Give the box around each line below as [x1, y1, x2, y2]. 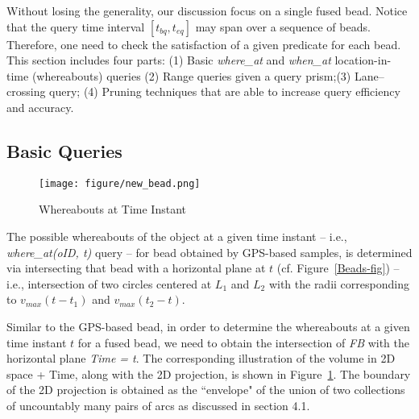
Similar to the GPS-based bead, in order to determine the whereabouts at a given [6, 317, 410, 334]
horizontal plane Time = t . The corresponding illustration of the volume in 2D [6, 350, 396, 367]
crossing [6, 83, 46, 100]
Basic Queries [6, 138, 122, 163]
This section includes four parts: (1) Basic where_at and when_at [6, 52, 331, 68]
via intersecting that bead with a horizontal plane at [6, 259, 266, 276]
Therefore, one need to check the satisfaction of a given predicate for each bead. [6, 35, 401, 52]
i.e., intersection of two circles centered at [6, 275, 212, 292]
